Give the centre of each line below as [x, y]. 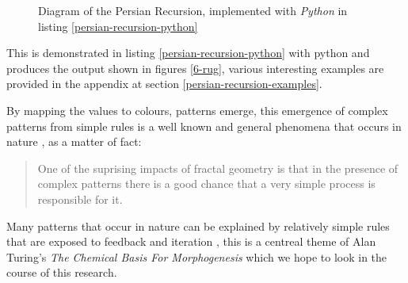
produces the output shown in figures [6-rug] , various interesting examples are [195, 68]
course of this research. [62, 272]
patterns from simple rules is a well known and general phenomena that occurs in [204, 126]
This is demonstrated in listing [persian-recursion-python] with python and [188, 53]
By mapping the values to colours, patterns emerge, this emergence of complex [197, 110]
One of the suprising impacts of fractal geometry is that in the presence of [218, 168]
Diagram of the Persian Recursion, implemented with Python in [193, 10]
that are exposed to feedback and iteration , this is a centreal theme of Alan [191, 241]
